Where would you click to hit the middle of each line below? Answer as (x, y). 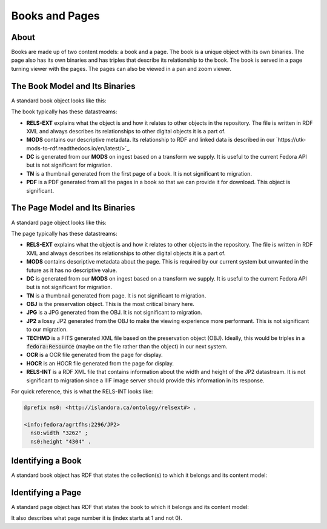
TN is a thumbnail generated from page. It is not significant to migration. (116, 295)
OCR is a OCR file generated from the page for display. (94, 355)
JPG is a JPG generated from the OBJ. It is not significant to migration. (114, 313)
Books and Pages (55, 16)
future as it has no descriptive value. (72, 270)
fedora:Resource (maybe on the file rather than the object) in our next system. (127, 347)
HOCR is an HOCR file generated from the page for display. (100, 363)
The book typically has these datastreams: (64, 111)
